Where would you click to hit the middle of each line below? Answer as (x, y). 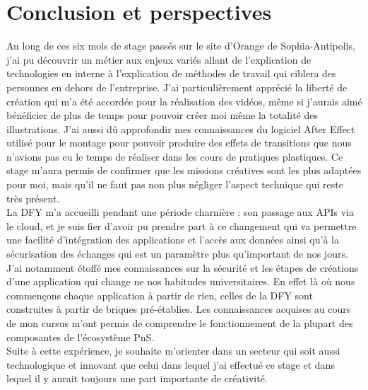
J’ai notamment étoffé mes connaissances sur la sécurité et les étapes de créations (183, 267)
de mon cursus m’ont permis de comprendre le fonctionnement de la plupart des (180, 323)
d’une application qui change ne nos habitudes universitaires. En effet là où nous (181, 281)
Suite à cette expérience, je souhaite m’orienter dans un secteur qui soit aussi (173, 351)
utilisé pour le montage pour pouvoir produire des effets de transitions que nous (179, 143)
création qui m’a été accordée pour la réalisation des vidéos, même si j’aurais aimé (184, 101)
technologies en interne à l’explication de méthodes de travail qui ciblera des (171, 73)
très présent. (33, 198)
